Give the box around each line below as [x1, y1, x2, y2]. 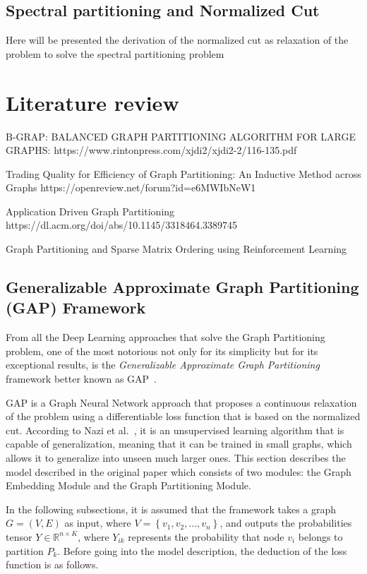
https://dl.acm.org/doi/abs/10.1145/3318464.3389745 [6, 217, 238, 232]
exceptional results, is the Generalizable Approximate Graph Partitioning [6, 357, 320, 372]
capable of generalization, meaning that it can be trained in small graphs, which [6, 436, 352, 451]
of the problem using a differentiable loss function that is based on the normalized [6, 409, 361, 424]
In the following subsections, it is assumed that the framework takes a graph [6, 501, 337, 516]
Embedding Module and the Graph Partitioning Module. [6, 478, 251, 493]
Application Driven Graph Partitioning [6, 203, 175, 218]
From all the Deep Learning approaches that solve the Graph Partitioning [6, 330, 325, 345]
